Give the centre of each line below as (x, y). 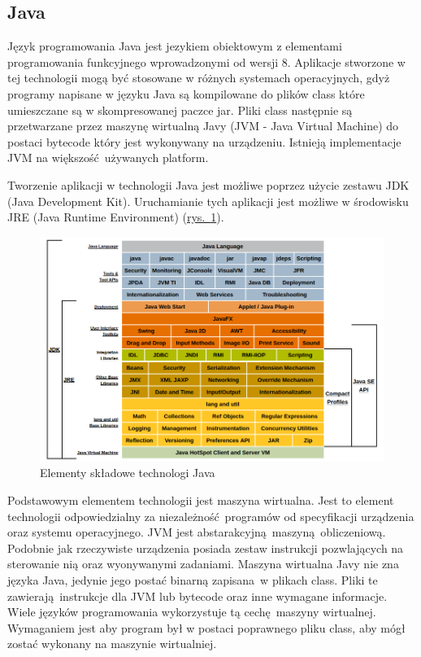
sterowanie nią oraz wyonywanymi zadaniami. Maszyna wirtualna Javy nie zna (203, 564)
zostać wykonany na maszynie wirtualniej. (112, 644)
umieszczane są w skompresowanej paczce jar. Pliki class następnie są (180, 109)
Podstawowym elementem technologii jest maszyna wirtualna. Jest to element (201, 499)
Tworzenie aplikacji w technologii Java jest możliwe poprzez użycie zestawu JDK (208, 184)
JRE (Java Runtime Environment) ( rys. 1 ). (116, 217)
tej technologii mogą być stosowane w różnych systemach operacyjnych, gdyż (199, 78)
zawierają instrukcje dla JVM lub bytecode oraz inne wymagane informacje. (197, 596)
